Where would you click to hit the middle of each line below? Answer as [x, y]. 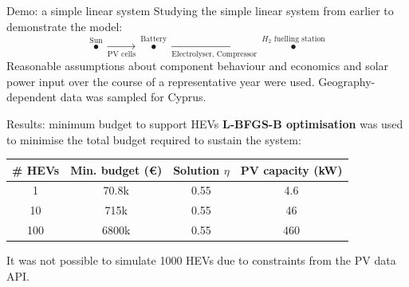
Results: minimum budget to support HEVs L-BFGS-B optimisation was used [205, 123]
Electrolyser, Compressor [214, 55]
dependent [32, 97]
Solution [197, 169]
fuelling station [299, 39]
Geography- [347, 81]
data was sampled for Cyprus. [133, 97]
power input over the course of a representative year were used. [161, 81]
